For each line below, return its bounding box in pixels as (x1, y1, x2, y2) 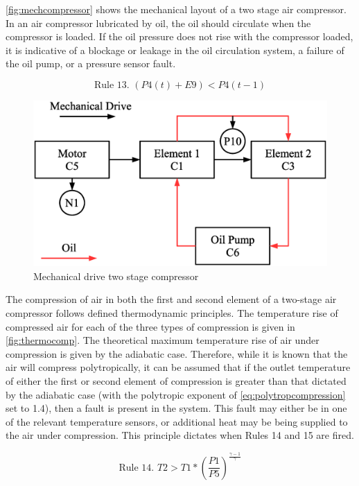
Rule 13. (94, 80, 130, 90)
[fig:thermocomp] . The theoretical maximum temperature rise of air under (6, 333, 319, 347)
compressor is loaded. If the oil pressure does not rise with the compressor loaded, (6, 29, 353, 44)
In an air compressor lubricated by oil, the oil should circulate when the (6, 15, 311, 30)
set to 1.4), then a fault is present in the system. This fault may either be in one (6, 401, 347, 415)
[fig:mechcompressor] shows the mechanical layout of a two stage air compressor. (6, 2, 347, 16)
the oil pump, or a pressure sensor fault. (6, 56, 176, 71)
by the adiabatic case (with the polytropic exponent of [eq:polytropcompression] (6, 387, 346, 401)
